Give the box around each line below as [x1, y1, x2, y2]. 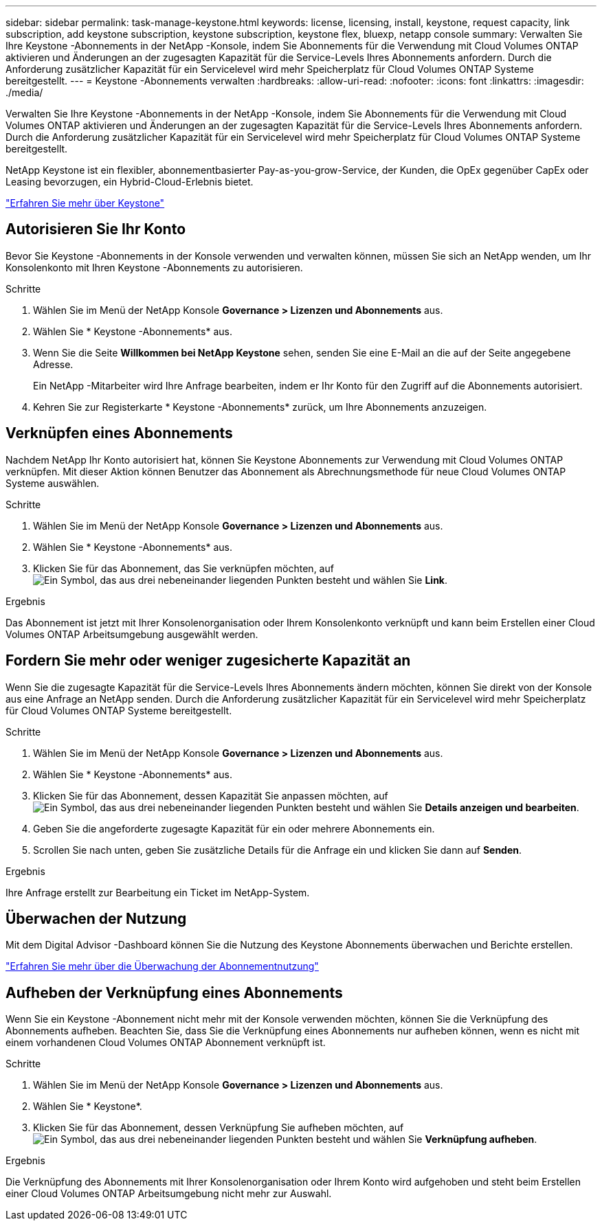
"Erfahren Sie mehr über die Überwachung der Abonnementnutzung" [5, 960, 319, 973]
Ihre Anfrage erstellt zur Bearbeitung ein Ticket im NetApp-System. [5, 886, 310, 898]
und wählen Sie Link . [353, 574, 448, 586]
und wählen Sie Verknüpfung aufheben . [353, 1133, 537, 1146]
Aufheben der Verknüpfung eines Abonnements [5, 984, 343, 1001]
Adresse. [33, 358, 74, 370]
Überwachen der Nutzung [5, 909, 187, 927]
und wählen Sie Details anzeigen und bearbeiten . [353, 801, 579, 813]
